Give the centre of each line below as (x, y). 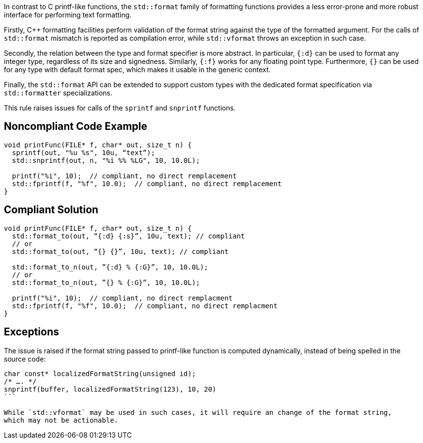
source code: (25, 359)
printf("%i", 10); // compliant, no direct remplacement (124, 176)
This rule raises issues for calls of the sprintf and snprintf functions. (120, 108)
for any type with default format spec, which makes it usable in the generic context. (137, 70)
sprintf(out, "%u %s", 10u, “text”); (83, 152)
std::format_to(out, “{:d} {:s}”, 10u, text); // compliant (128, 236)
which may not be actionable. (61, 420)
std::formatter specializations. (58, 93)
